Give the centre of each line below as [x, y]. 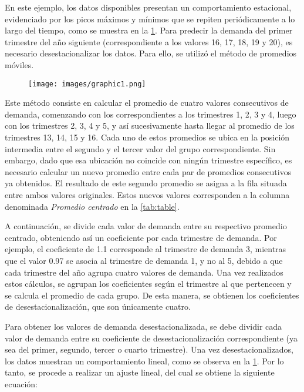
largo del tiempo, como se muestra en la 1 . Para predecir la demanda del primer [149, 30]
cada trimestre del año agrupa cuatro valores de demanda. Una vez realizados [144, 272]
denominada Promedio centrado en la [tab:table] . [92, 206]
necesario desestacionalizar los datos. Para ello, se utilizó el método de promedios [151, 53]
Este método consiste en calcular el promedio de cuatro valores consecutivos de [147, 103]
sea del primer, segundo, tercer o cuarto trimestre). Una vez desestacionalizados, [149, 349]
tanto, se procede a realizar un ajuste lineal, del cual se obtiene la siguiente [140, 372]
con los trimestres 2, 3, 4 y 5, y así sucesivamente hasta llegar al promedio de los [150, 125]
